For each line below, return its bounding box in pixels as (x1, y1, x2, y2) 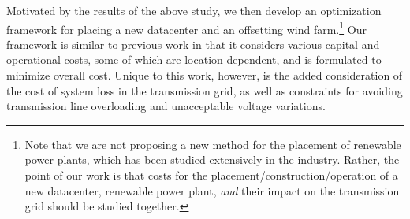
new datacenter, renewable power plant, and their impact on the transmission (24, 182, 400, 199)
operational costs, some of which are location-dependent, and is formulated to (6, 51, 382, 68)
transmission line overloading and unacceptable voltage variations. (6, 98, 326, 114)
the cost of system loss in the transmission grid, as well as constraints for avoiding (6, 82, 403, 98)
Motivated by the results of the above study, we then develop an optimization (6, 2, 382, 18)
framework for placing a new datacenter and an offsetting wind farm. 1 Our (6, 18, 367, 37)
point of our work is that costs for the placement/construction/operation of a (24, 167, 398, 183)
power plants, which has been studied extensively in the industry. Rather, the (24, 151, 400, 168)
